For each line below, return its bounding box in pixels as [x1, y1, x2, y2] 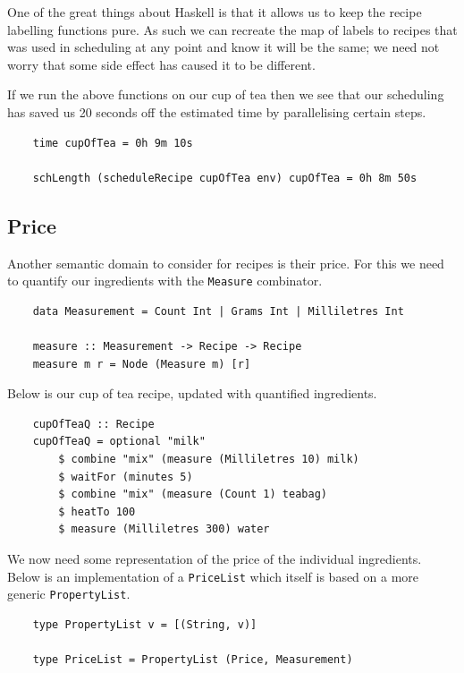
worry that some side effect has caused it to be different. [7, 55, 316, 73]
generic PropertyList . [7, 584, 131, 603]
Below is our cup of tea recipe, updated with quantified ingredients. [7, 384, 377, 403]
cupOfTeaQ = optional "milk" [32, 435, 206, 448]
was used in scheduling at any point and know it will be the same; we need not [7, 38, 440, 56]
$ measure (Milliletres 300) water [58, 523, 270, 536]
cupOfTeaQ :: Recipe [32, 417, 155, 430]
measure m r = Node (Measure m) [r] [32, 357, 251, 371]
